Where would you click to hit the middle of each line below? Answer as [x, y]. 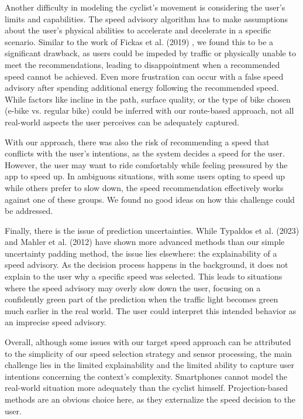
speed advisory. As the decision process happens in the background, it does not [147, 265]
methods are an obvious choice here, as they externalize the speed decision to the [150, 399]
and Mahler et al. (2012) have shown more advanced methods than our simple [145, 242]
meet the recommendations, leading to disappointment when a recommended [142, 64]
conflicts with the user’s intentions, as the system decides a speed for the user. [145, 153]
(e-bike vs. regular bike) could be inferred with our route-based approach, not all [149, 110]
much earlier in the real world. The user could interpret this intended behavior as [151, 310]
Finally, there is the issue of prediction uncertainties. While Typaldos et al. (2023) [152, 230]
